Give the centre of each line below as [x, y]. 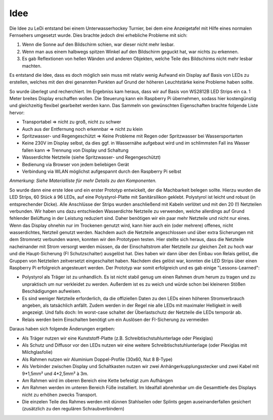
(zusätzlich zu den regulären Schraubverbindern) [73, 409]
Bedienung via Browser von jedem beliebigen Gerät [76, 164]
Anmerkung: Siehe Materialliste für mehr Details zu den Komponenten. [83, 181]
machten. [32, 66]
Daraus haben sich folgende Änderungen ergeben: [62, 329]
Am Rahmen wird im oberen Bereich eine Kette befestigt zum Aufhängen [98, 380]
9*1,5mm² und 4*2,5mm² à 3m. [55, 374]
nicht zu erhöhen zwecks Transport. [60, 395]
